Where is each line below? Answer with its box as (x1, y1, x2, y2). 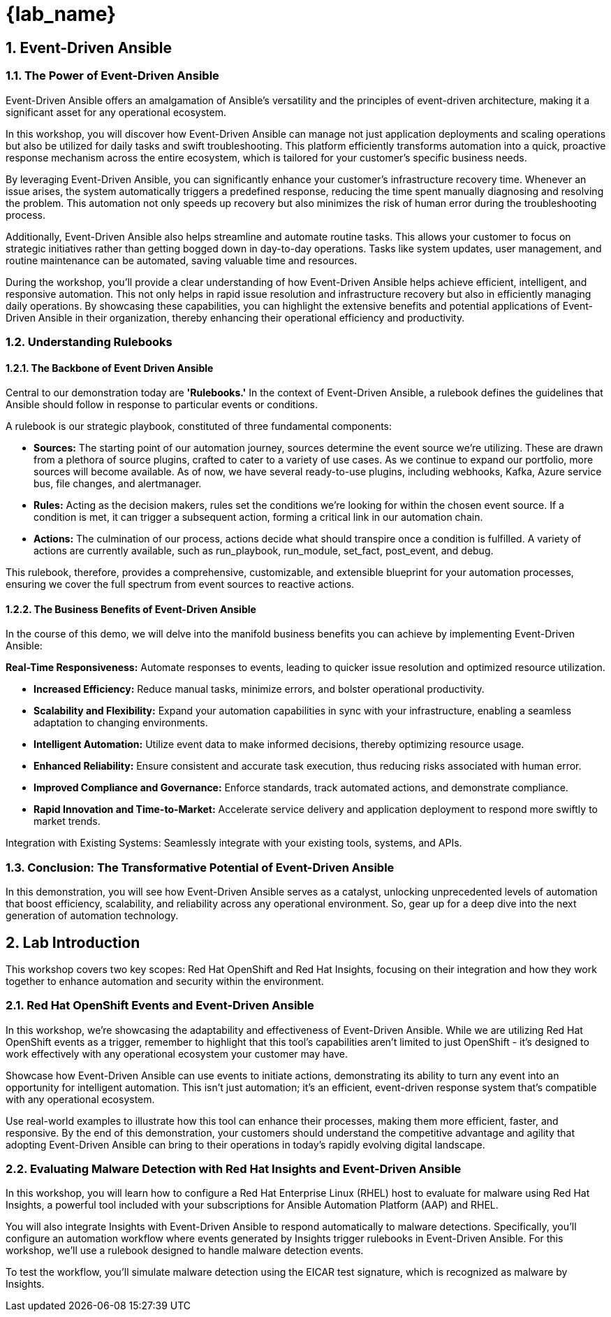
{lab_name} (6, 2, 117, 26)
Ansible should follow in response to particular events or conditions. (6, 398, 318, 411)
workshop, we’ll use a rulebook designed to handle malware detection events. (6, 1244, 364, 1257)
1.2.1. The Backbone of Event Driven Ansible (6, 361, 214, 374)
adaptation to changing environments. (34, 717, 208, 729)
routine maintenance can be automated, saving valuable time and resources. (6, 254, 358, 266)
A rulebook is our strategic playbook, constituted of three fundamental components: (6, 420, 392, 433)
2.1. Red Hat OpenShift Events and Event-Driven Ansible (6, 998, 314, 1013)
